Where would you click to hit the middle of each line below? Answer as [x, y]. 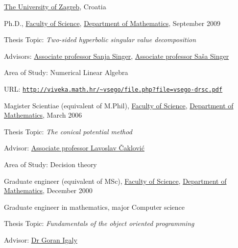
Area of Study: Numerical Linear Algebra [66, 72]
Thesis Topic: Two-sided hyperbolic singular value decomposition [100, 39]
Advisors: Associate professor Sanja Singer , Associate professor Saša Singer [117, 56]
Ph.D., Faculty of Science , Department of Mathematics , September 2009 [112, 23]
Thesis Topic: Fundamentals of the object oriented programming [99, 223]
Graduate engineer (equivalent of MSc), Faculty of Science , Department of [115, 181]
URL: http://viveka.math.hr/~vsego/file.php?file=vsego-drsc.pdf [113, 88]
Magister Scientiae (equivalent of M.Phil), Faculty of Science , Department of [119, 105]
